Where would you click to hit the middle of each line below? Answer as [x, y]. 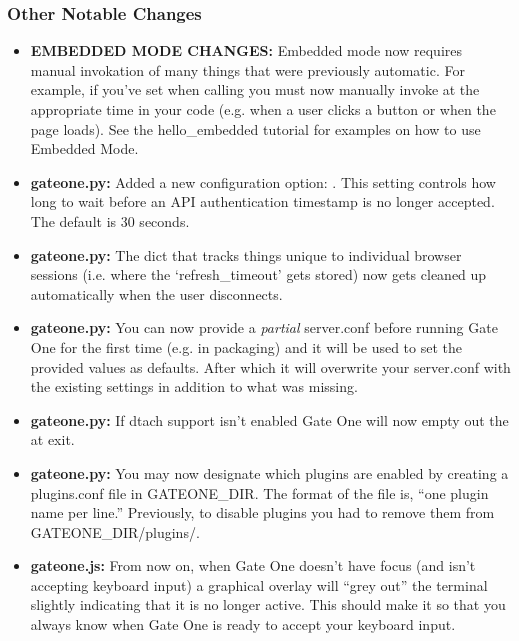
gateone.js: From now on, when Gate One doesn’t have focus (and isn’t [253, 565]
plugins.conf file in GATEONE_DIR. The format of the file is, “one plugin [259, 492]
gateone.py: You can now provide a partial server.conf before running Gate [264, 327]
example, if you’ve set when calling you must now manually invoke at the [255, 89]
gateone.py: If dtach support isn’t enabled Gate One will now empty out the [269, 419]
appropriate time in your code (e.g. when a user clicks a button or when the [263, 109]
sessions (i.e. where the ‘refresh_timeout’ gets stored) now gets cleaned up [258, 274]
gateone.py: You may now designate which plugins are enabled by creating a [269, 472]
